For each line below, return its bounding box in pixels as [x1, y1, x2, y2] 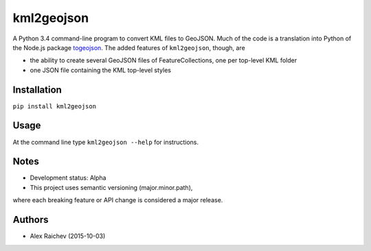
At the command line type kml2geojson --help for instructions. [12, 138, 199, 146]
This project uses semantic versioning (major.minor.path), [30, 183, 193, 191]
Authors [12, 214, 49, 226]
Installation [12, 84, 62, 95]
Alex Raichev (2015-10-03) [30, 232, 106, 240]
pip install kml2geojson [12, 102, 96, 110]
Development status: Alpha [30, 174, 106, 182]
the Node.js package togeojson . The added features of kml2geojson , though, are [12, 43, 245, 51]
